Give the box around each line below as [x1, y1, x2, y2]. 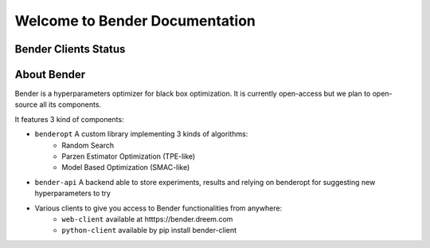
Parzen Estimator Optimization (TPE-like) [61, 152, 196, 161]
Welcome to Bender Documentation [14, 12, 256, 30]
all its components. [39, 100, 102, 109]
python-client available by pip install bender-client [61, 226, 237, 235]
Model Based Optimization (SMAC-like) [61, 163, 190, 172]
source [14, 100, 38, 109]
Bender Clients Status [14, 42, 126, 56]
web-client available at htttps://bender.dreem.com [61, 214, 233, 223]
